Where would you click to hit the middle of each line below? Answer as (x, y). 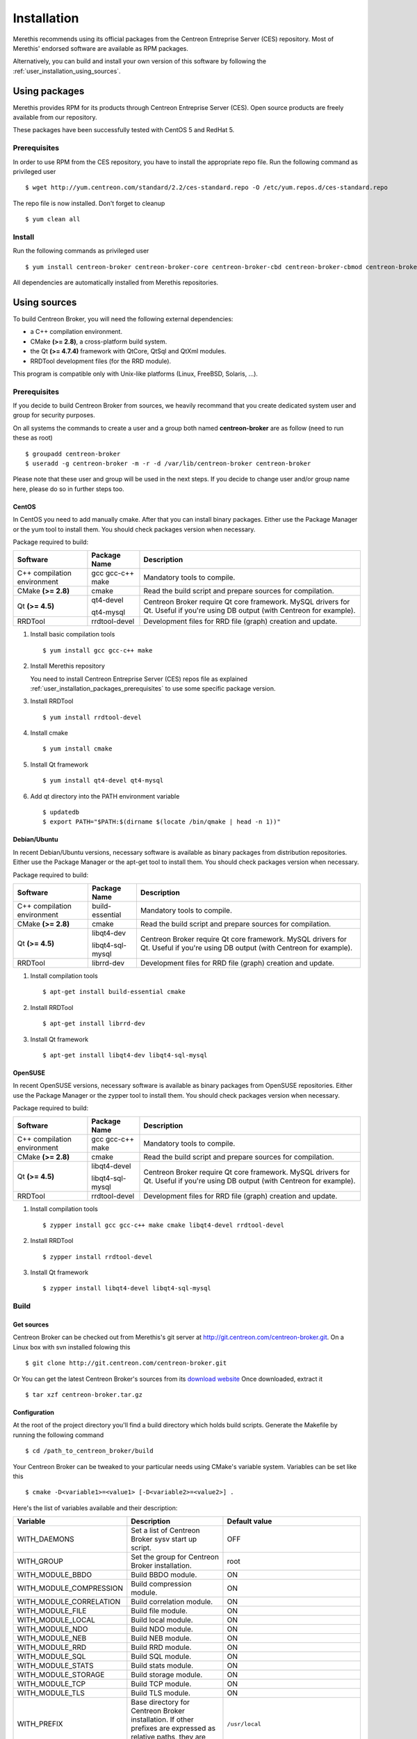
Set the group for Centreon (175, 1557)
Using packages (49, 91)
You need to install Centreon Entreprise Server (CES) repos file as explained (139, 679)
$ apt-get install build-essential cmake (114, 992)
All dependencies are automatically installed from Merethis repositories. (116, 282)
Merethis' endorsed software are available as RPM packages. (101, 48)
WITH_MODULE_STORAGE (61, 1675)
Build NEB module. (161, 1638)
